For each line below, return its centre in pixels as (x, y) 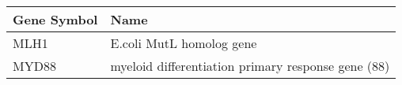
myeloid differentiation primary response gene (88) (250, 66)
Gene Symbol (55, 19)
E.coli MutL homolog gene (184, 43)
